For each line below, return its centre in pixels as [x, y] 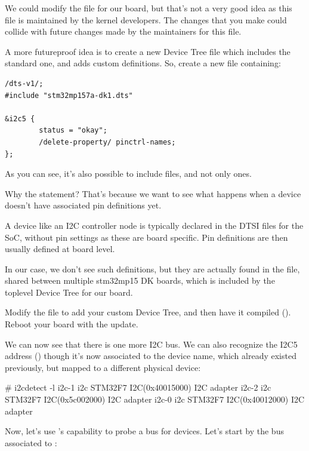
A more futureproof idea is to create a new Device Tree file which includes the [148, 51]
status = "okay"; [73, 131]
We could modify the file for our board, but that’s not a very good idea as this [149, 8]
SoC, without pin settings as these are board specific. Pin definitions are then [146, 237]
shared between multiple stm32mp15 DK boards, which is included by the [140, 280]
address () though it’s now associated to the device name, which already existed [151, 356]
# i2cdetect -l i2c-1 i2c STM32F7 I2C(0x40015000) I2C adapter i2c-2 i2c [138, 387]
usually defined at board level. [60, 249]
